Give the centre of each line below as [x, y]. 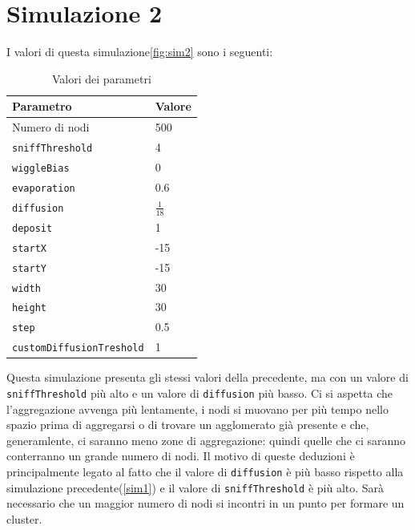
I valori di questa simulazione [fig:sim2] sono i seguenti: [140, 52]
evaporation [44, 188]
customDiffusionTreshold [78, 348]
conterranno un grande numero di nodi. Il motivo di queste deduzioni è [181, 456]
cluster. [24, 518]
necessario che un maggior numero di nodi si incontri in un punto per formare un [205, 503]
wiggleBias [41, 168]
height [29, 308]
